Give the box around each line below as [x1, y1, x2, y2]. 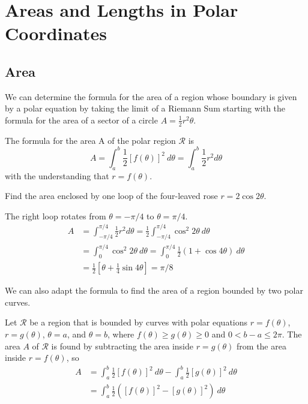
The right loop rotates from [5, 209, 106, 222]
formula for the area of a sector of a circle [5, 113, 158, 126]
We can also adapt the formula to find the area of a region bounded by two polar [5, 284, 303, 297]
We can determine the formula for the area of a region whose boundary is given [5, 90, 297, 102]
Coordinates [5, 21, 107, 46]
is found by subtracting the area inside [51, 339, 193, 352]
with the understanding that [5, 169, 109, 182]
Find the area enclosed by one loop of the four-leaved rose [5, 189, 218, 202]
